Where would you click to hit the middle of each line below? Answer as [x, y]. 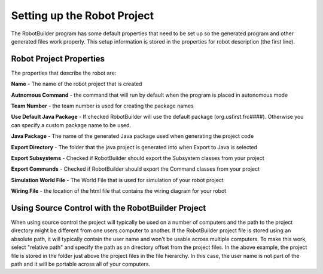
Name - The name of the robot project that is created [77, 84]
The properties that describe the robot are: [64, 73]
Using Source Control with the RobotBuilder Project [109, 208]
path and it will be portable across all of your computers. [81, 264]
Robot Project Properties [58, 59]
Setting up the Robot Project [83, 16]
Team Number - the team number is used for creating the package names [102, 106]
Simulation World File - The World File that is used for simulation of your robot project [117, 180]
